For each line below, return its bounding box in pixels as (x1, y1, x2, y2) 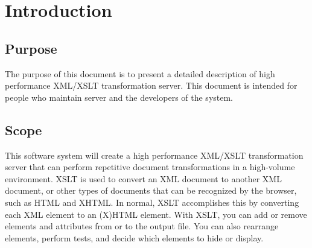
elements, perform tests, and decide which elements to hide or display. (5, 231, 264, 244)
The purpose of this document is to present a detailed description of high (5, 67, 275, 80)
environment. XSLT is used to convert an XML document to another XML (5, 172, 282, 185)
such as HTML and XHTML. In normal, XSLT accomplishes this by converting (5, 196, 299, 208)
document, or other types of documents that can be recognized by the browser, (5, 184, 297, 197)
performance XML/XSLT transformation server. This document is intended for (5, 79, 298, 92)
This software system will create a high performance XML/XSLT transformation (5, 148, 304, 161)
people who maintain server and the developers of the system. (5, 91, 234, 103)
